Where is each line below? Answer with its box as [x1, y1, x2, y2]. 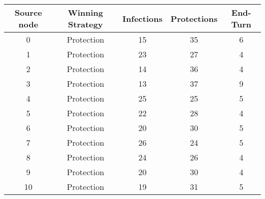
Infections [122, 12, 163, 24]
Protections [170, 12, 218, 24]
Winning [68, 7, 103, 18]
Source [14, 7, 42, 18]
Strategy [68, 18, 103, 30]
